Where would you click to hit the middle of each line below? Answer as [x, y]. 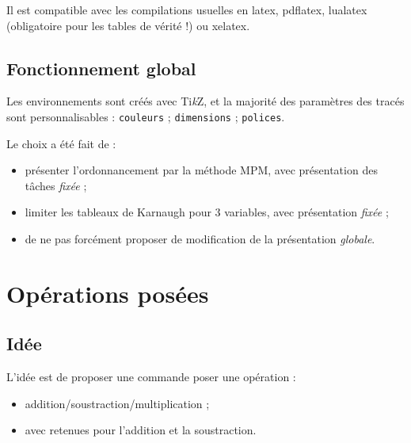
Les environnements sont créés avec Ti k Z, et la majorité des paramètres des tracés [205, 101]
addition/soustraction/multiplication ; [117, 403]
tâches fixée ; [56, 185]
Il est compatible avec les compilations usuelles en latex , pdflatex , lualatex [187, 10]
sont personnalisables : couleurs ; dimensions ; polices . [146, 116]
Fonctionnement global [101, 68]
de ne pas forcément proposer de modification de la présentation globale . [200, 239]
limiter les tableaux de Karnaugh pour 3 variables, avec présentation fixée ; [207, 212]
